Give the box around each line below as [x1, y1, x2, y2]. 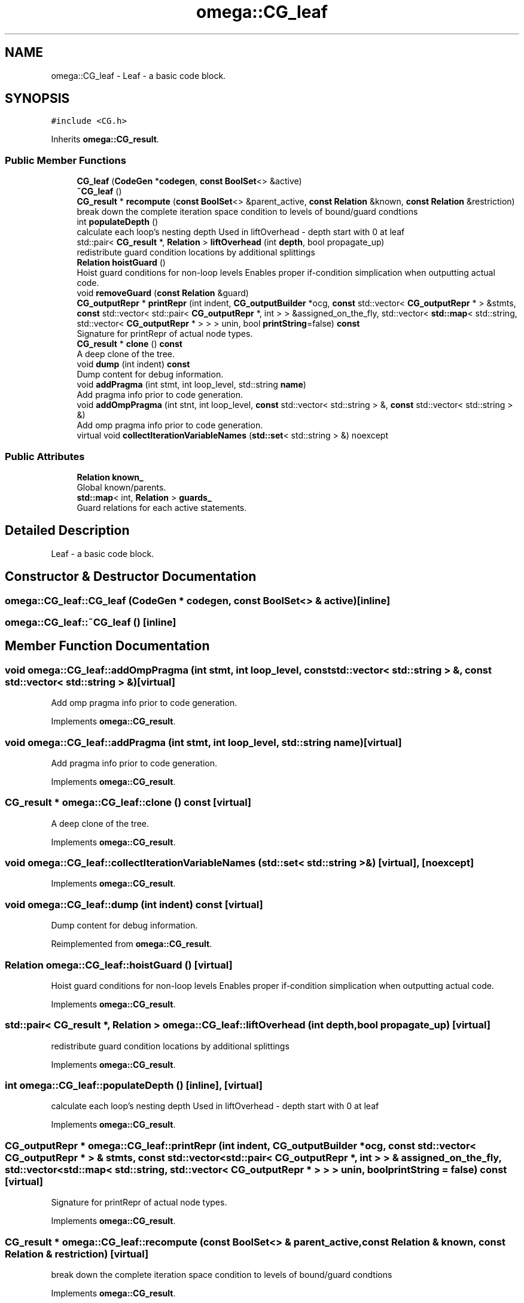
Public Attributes [5, 450, 85, 462]
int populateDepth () [77, 217, 159, 227]
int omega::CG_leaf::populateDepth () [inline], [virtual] [5, 1079, 263, 1092]
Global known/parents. [77, 482, 166, 492]
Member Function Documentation [5, 638, 210, 654]
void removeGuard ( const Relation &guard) [77, 288, 249, 299]
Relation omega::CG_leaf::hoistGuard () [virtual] [5, 958, 233, 971]
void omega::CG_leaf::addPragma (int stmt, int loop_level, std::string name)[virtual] [5, 736, 402, 748]
